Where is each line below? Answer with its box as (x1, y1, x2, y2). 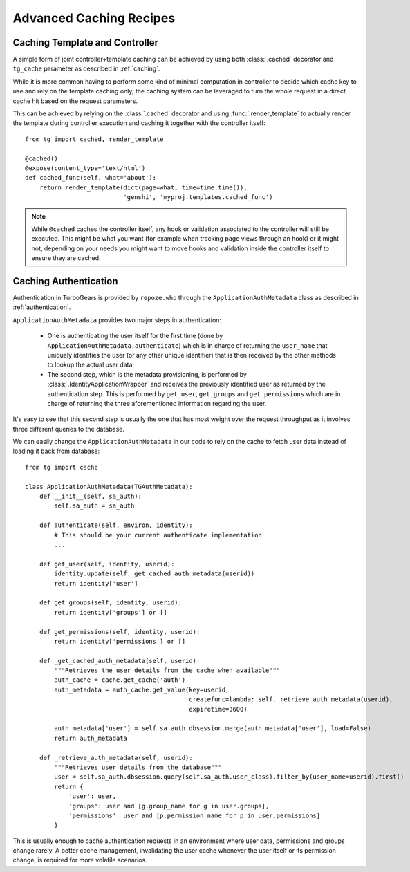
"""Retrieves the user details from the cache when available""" (54, 667, 281, 674)
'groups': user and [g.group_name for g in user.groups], (68, 802, 270, 810)
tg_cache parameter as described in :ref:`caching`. (12, 64, 160, 73)
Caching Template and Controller (12, 37, 159, 48)
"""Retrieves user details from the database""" (54, 763, 223, 771)
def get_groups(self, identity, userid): (39, 599, 183, 606)
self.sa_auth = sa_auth (54, 502, 135, 510)
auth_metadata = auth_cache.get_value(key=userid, (54, 685, 230, 694)
